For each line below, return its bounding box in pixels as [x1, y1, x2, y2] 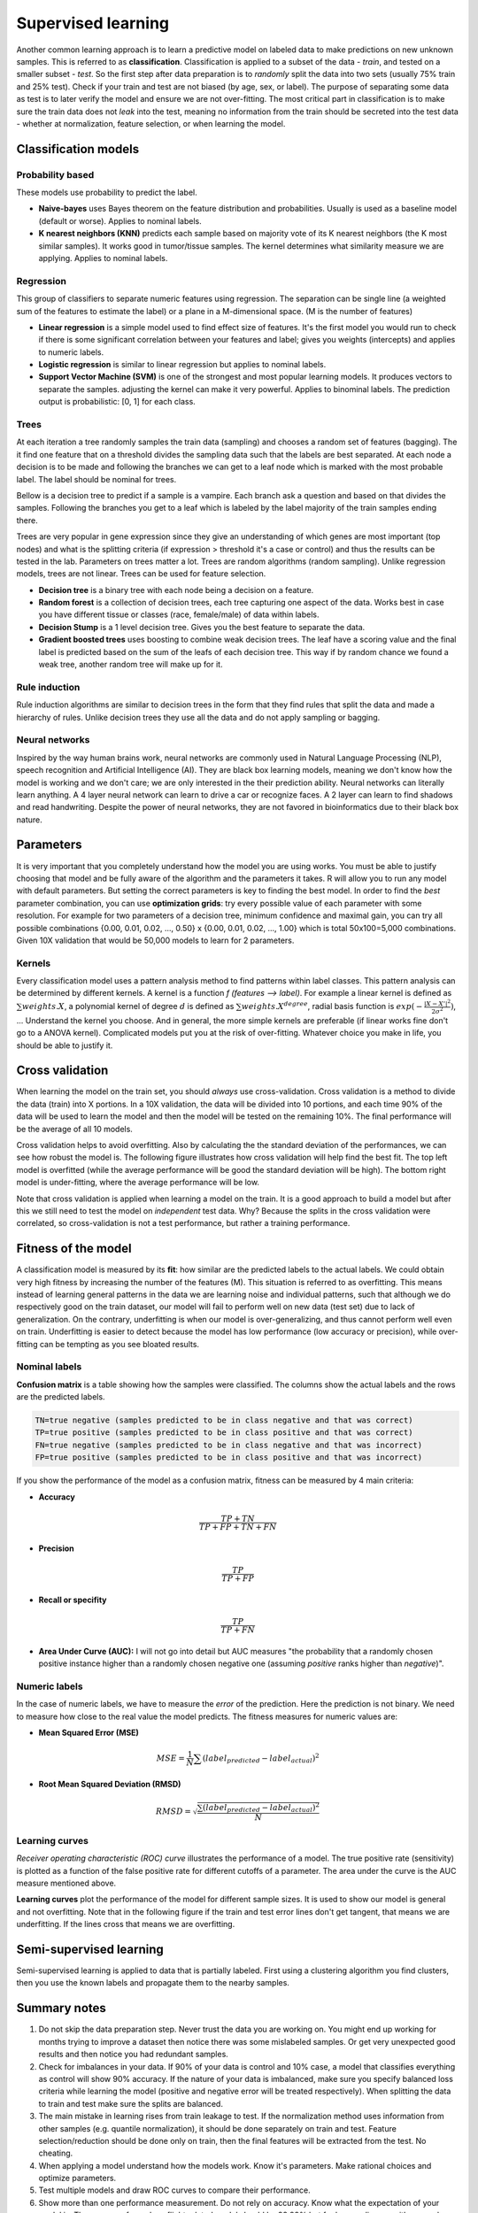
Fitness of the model [16, 1241, 132, 1256]
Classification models [16, 142, 140, 157]
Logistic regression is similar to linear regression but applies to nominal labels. [38, 359, 327, 370]
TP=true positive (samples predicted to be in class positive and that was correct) [35, 1428, 413, 1438]
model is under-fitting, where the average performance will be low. [16, 1177, 260, 1188]
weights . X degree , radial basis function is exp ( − [241, 1000, 423, 1012]
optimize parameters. [38, 2173, 117, 2184]
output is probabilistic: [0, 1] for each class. [38, 397, 197, 407]
